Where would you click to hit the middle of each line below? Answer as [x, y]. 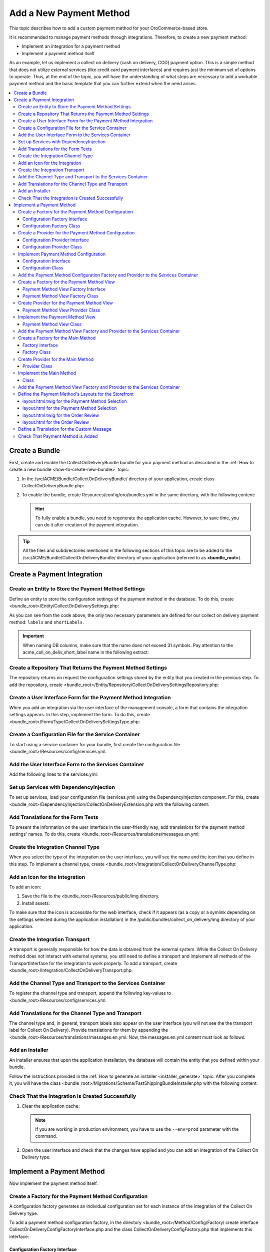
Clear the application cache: [51, 1106]
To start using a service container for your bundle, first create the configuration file [94, 744]
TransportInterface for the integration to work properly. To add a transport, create [93, 963]
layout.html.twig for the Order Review [61, 415]
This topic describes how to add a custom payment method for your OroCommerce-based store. [109, 28]
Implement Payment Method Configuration [62, 254]
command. [46, 1136]
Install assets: [36, 903]
